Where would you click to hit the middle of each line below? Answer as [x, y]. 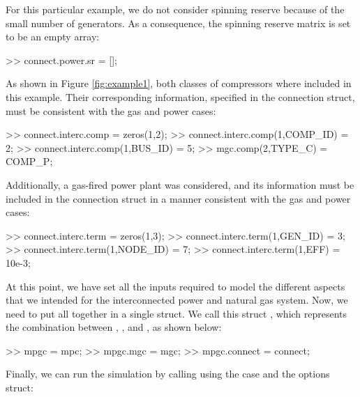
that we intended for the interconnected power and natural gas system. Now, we [177, 300]
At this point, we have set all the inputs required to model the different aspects [175, 286]
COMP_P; [29, 161]
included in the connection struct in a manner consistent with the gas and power [178, 198]
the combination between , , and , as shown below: [114, 327]
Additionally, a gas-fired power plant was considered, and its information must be [180, 184]
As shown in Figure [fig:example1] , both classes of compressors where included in [179, 83]
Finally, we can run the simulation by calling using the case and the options [168, 374]
